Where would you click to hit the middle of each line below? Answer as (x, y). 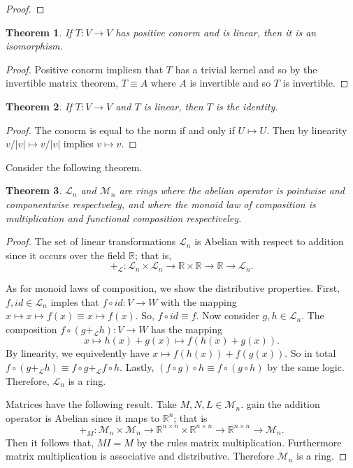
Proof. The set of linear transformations (91, 241)
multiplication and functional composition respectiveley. (124, 218)
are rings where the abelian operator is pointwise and (232, 190)
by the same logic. (306, 367)
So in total (313, 353)
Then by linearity (310, 130)
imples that (75, 301)
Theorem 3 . (34, 190)
